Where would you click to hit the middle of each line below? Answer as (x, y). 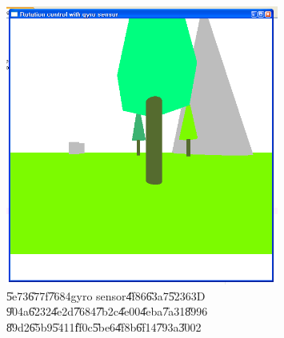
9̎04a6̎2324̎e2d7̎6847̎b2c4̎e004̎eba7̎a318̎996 (107, 311)
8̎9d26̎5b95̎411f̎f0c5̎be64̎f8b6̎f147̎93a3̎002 (104, 326)
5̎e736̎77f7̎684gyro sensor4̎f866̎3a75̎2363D (106, 295)
